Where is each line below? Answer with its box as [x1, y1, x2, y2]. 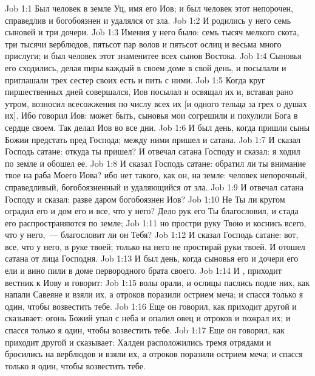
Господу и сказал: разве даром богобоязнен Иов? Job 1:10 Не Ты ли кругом [5, 192, 285, 205]
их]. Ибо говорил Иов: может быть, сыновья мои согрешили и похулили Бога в [5, 109, 298, 122]
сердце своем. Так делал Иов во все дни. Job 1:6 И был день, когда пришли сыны [5, 120, 310, 133]
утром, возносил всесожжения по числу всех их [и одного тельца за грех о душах [5, 97, 307, 110]
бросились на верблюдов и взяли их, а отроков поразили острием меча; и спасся [5, 347, 303, 360]
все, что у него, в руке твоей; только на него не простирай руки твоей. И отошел [5, 240, 305, 252]
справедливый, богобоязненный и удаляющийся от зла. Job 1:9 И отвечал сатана [5, 180, 304, 193]
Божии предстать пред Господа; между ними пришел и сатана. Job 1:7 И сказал [5, 133, 301, 145]
